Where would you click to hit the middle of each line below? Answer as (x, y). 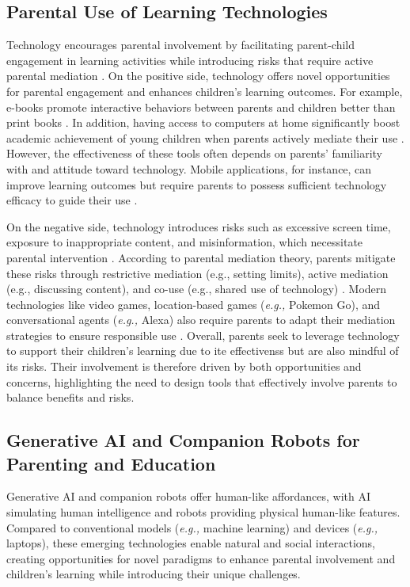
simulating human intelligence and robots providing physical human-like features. (203, 512)
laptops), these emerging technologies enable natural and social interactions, (191, 543)
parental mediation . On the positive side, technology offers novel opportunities (198, 76)
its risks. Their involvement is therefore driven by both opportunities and (184, 366)
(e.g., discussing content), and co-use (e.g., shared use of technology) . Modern (197, 289)
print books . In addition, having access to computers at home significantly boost (203, 122)
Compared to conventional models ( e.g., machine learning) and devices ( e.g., (192, 527)
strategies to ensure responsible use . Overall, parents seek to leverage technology (203, 335)
